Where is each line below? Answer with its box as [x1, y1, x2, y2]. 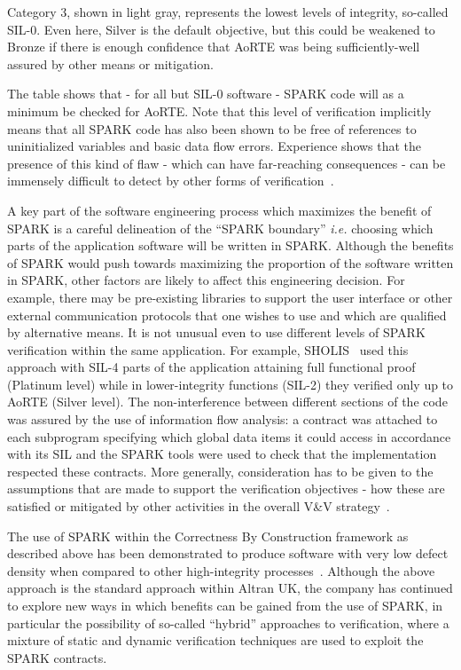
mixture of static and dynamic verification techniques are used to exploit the [7, 631, 424, 650]
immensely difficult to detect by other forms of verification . [7, 171, 334, 190]
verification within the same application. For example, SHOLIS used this [7, 340, 409, 359]
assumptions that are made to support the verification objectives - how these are [7, 479, 445, 498]
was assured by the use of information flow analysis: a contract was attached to [7, 410, 438, 429]
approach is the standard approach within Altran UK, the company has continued [7, 579, 453, 597]
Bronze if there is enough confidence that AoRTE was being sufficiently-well [7, 37, 420, 56]
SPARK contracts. [7, 648, 107, 666]
